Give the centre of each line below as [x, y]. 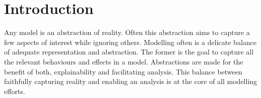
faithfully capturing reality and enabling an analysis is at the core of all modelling [131, 81]
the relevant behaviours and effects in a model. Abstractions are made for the [124, 61]
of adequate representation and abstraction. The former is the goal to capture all [129, 52]
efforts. [15, 91]
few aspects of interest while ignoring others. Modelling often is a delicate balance [130, 42]
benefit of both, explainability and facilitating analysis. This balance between [123, 71]
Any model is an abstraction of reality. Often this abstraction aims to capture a [127, 32]
